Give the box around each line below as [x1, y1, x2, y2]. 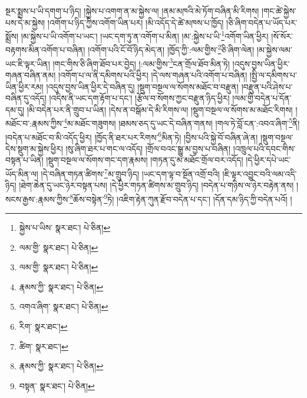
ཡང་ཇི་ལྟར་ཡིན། [5, 57, 50, 69]
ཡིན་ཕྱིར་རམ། [5, 80, 44, 92]
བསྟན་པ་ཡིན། [5, 154, 44, 166]
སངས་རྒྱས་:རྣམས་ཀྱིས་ [5, 193, 70, 205]
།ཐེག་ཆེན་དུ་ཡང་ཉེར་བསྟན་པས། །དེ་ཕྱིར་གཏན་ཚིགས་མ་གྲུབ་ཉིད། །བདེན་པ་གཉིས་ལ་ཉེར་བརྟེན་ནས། [19, 179, 294, 191]
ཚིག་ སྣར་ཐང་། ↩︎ [19, 340, 68, 352]
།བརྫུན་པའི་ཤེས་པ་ [241, 80, 293, 92]
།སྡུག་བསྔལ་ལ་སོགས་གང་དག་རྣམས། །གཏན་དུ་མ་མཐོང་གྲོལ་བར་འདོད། [46, 154, 243, 166]
